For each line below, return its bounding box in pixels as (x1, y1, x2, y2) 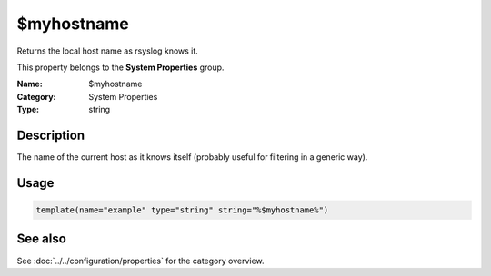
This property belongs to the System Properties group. (16, 62, 225, 73)
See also (16, 232, 67, 247)
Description (16, 127, 85, 143)
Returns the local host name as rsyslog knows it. (16, 45, 199, 56)
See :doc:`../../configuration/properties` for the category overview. (16, 255, 265, 266)
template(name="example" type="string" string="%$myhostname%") (35, 205, 329, 215)
